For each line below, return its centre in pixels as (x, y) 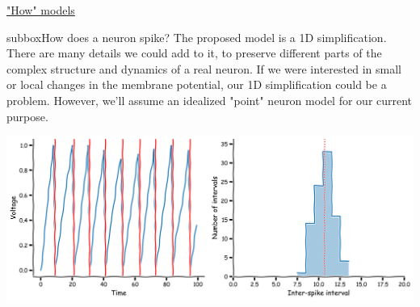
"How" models (41, 10)
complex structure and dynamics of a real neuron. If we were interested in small (204, 68)
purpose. (27, 116)
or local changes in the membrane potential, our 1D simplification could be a (197, 84)
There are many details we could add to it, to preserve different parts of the (194, 53)
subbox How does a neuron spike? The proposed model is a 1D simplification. (197, 37)
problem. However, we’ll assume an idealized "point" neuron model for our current (210, 100)
